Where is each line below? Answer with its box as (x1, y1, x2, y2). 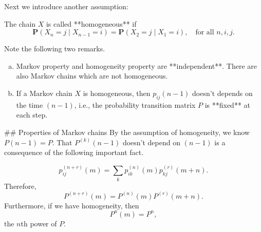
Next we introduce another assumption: (4, 1, 128, 11)
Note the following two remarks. (4, 43, 105, 54)
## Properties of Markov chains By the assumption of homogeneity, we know (4, 126, 250, 137)
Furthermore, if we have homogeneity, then (4, 200, 139, 210)
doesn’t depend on (122, 137, 180, 147)
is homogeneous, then (83, 87, 151, 98)
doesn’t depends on (192, 87, 253, 98)
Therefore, (4, 180, 36, 191)
